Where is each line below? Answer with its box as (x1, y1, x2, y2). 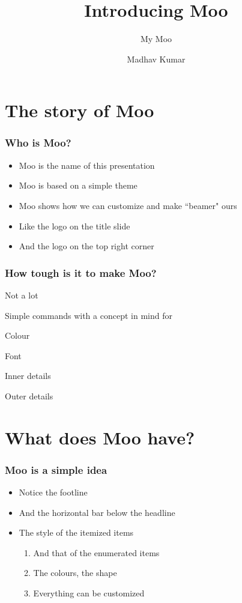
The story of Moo (5, 98, 154, 123)
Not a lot (5, 288, 38, 301)
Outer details (5, 389, 53, 402)
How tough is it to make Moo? (5, 265, 157, 280)
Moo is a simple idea (5, 462, 107, 477)
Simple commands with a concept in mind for (5, 309, 172, 321)
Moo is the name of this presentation (19, 159, 155, 171)
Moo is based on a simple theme (19, 179, 138, 192)
